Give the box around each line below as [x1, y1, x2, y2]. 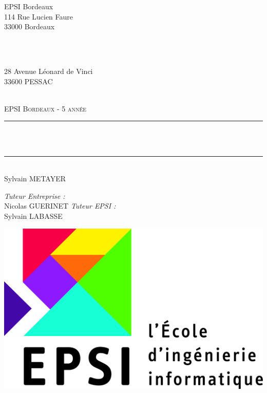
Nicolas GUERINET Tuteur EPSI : [4, 200, 116, 211]
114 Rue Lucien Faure [4, 11, 73, 22]
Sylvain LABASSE [4, 210, 63, 221]
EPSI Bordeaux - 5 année [4, 103, 87, 114]
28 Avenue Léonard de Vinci [4, 65, 93, 76]
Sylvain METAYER [4, 173, 66, 184]
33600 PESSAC [4, 76, 53, 86]
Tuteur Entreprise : [4, 190, 65, 201]
